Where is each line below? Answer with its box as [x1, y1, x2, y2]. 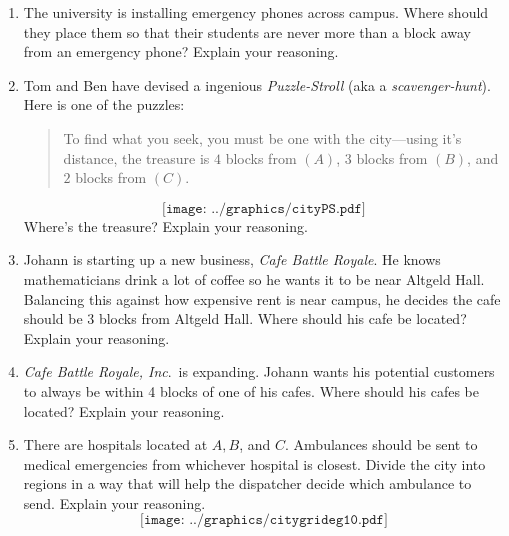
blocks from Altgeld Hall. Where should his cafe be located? [98, 308, 467, 329]
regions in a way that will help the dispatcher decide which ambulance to [23, 473, 472, 494]
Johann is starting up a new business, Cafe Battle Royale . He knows [23, 249, 441, 270]
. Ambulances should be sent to [285, 434, 478, 455]
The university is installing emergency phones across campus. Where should [23, 2, 489, 22]
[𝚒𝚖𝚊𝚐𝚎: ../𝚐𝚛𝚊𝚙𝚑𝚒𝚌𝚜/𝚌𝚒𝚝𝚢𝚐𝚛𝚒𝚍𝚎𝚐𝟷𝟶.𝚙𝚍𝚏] [139, 513, 388, 528]
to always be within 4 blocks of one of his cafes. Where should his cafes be [23, 380, 479, 401]
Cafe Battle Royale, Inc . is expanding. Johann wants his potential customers [23, 361, 495, 382]
